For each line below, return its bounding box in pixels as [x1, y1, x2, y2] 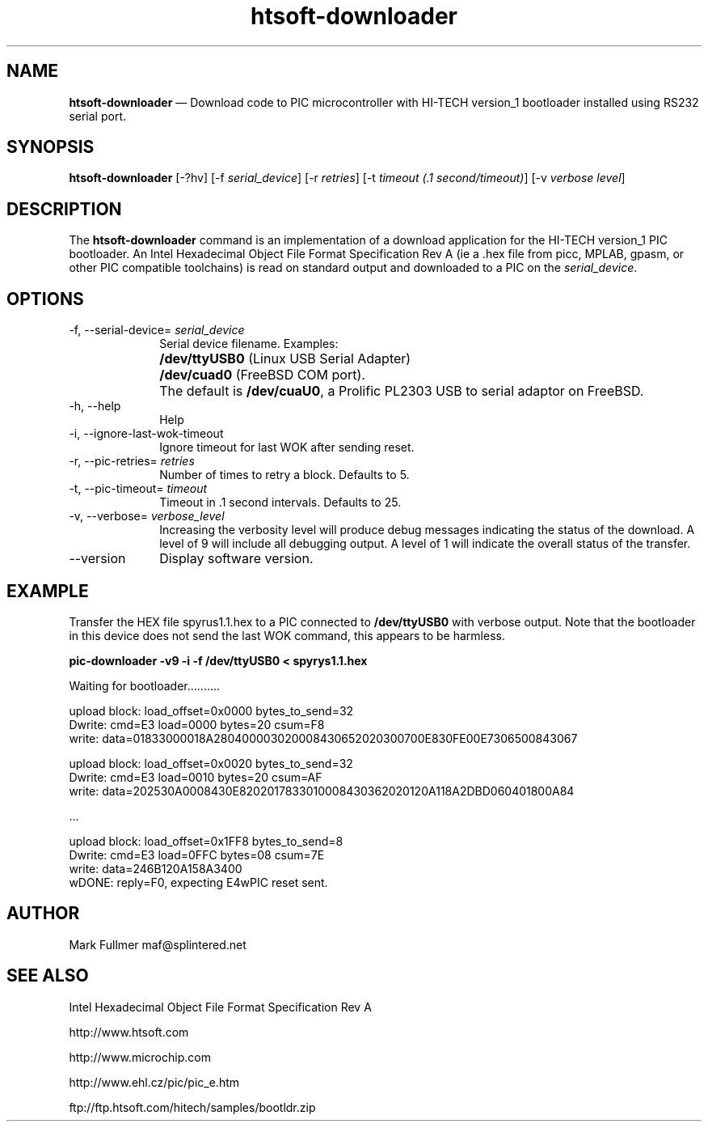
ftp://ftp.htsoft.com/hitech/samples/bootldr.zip [69, 1100, 316, 1114]
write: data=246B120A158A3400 [69, 861, 242, 876]
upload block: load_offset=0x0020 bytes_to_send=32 [69, 756, 353, 770]
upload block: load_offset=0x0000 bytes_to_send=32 [69, 703, 354, 718]
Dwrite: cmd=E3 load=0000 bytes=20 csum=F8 [69, 717, 325, 732]
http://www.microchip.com [69, 1050, 211, 1064]
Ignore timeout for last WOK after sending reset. [159, 440, 415, 455]
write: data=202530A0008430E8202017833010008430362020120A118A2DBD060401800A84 [69, 783, 575, 798]
